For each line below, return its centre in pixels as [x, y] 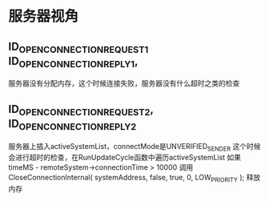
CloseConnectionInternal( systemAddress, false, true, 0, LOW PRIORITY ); [126, 179]
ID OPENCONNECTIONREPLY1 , [73, 62]
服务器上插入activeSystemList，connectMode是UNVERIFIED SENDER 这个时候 [134, 147]
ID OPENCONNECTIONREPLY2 [72, 125]
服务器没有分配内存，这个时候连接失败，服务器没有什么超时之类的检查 [124, 83]
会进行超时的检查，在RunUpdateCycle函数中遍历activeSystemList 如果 [125, 158]
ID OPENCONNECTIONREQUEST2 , [81, 110]
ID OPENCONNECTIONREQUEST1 [78, 47]
